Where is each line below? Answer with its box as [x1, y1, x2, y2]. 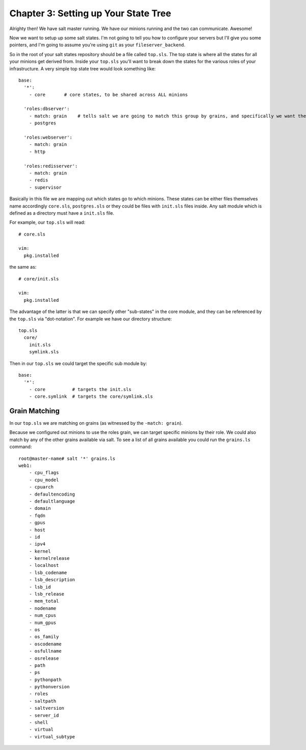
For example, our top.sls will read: [9, 219, 86, 225]
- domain [29, 505, 51, 511]
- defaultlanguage [29, 498, 75, 504]
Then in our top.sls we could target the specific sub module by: [9, 360, 147, 367]
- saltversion [29, 705, 65, 711]
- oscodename [29, 641, 62, 647]
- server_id [29, 712, 59, 718]
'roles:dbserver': [23, 106, 70, 112]
